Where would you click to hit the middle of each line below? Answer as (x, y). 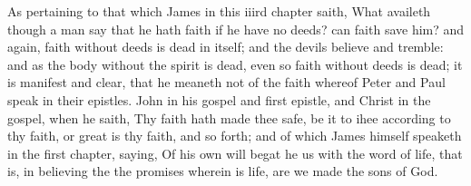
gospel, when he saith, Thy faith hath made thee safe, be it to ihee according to (229, 117)
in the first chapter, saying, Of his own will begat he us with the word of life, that (235, 153)
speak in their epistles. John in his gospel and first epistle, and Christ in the (219, 99)
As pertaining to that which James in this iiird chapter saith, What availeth (219, 11)
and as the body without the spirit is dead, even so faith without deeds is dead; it (235, 64)
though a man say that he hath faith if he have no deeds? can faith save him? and (236, 29)
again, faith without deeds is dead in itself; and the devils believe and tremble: (226, 47)
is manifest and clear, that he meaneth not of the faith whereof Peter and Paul (226, 82)
